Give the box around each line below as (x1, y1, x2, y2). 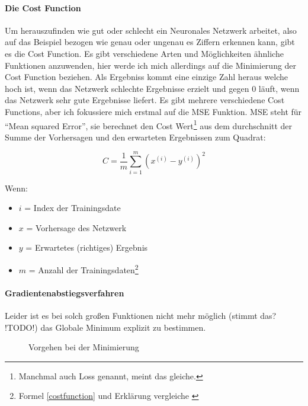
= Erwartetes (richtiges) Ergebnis (25, 241, 148, 254)
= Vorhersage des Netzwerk (26, 221, 127, 234)
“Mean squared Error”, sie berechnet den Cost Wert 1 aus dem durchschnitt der (5, 117, 293, 132)
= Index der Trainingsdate (24, 202, 121, 214)
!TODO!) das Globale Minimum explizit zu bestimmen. (5, 321, 206, 333)
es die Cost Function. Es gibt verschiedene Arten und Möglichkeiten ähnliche (5, 47, 284, 59)
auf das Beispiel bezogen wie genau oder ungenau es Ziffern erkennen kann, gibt (5, 36, 295, 48)
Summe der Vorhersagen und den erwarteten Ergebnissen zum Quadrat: (5, 130, 266, 143)
